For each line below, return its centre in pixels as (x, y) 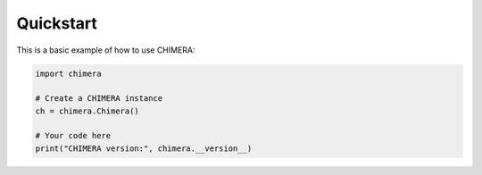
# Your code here (73, 136)
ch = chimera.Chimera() (87, 111)
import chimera (68, 73)
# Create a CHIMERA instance (99, 99)
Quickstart (57, 23)
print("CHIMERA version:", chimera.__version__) (144, 148)
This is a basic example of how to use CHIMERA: (106, 50)
